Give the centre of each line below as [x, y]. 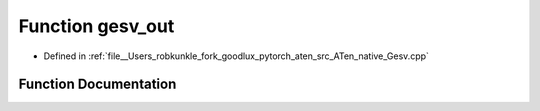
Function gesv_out [96, 26]
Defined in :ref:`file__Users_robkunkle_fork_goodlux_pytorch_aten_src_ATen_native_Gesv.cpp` [236, 56]
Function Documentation [97, 84]
